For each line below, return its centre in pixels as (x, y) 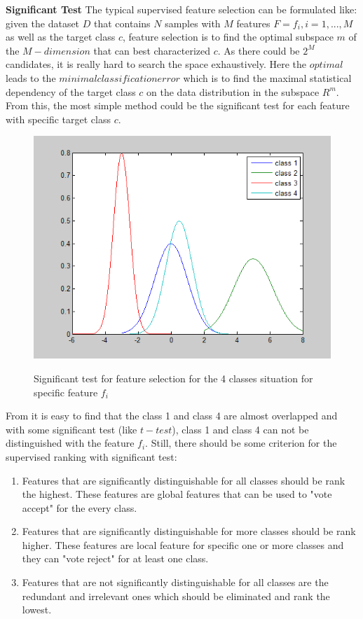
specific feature (66, 392)
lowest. (37, 610)
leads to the (31, 77)
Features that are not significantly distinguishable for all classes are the (175, 582)
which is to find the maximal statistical (267, 77)
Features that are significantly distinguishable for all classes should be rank (184, 480)
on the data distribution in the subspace (233, 91)
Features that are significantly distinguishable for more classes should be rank (189, 531)
